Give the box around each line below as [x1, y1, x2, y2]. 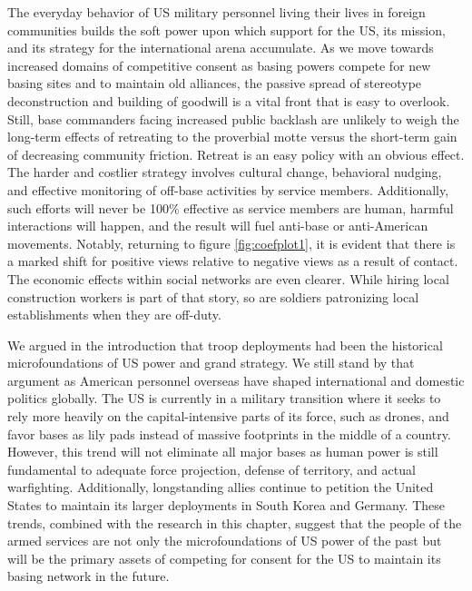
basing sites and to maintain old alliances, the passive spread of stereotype [7, 74, 422, 93]
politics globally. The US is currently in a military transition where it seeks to [7, 389, 441, 408]
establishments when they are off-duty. [7, 305, 221, 324]
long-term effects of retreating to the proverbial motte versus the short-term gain [7, 127, 457, 146]
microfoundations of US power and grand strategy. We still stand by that [7, 353, 415, 372]
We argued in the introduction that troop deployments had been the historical [7, 335, 443, 354]
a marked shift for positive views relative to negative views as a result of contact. [7, 251, 458, 271]
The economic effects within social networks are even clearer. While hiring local [7, 269, 449, 288]
